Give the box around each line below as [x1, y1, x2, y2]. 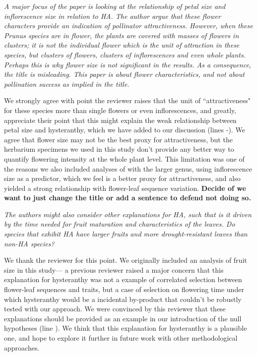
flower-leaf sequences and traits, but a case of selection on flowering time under [4, 284, 244, 295]
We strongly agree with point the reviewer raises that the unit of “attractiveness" [4, 95, 251, 106]
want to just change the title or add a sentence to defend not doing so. [4, 192, 251, 203]
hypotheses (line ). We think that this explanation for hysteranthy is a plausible [4, 323, 247, 333]
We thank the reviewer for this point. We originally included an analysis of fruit [4, 255, 247, 265]
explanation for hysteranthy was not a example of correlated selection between [4, 274, 242, 285]
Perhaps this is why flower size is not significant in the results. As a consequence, [4, 59, 252, 69]
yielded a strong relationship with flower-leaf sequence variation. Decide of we [4, 182, 246, 193]
